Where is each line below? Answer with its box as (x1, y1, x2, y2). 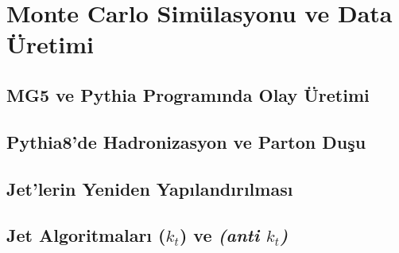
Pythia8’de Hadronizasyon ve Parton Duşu (6, 129, 366, 154)
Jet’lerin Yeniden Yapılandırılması (6, 176, 293, 200)
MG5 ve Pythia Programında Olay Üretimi (6, 82, 370, 107)
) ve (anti (179, 223, 260, 247)
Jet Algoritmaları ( (6, 223, 166, 247)
